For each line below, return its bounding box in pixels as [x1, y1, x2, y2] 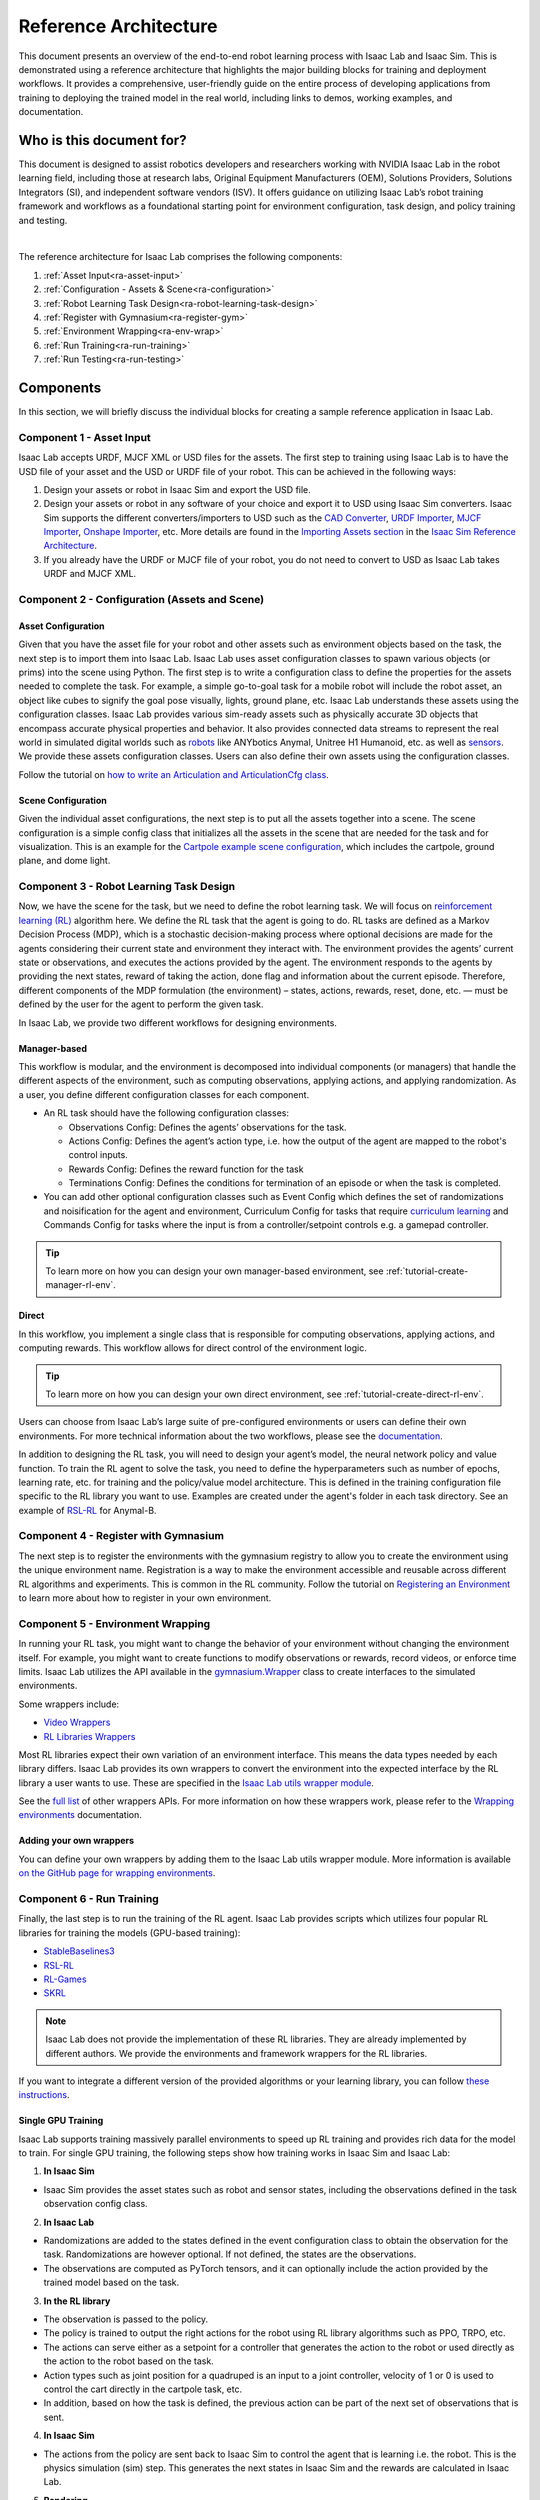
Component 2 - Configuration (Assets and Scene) [18, 593, 265, 607]
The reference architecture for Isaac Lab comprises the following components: [18, 251, 343, 263]
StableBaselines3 [43, 1945, 115, 1957]
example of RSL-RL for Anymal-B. [18, 1504, 157, 1516]
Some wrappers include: [18, 1698, 120, 1710]
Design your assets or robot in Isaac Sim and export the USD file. [43, 483, 312, 495]
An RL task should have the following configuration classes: [43, 1107, 290, 1119]
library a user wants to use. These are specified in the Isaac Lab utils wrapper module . [18, 1776, 375, 1789]
